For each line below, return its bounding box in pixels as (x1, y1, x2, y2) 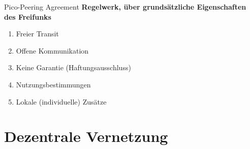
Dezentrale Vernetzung (4, 126, 168, 146)
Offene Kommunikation (16, 45, 89, 56)
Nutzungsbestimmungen (16, 79, 91, 89)
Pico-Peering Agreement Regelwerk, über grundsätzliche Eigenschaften (4, 2, 246, 12)
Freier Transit (16, 28, 59, 39)
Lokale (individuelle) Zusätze (16, 96, 107, 107)
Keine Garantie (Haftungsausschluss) (16, 62, 131, 73)
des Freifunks (4, 11, 51, 22)
